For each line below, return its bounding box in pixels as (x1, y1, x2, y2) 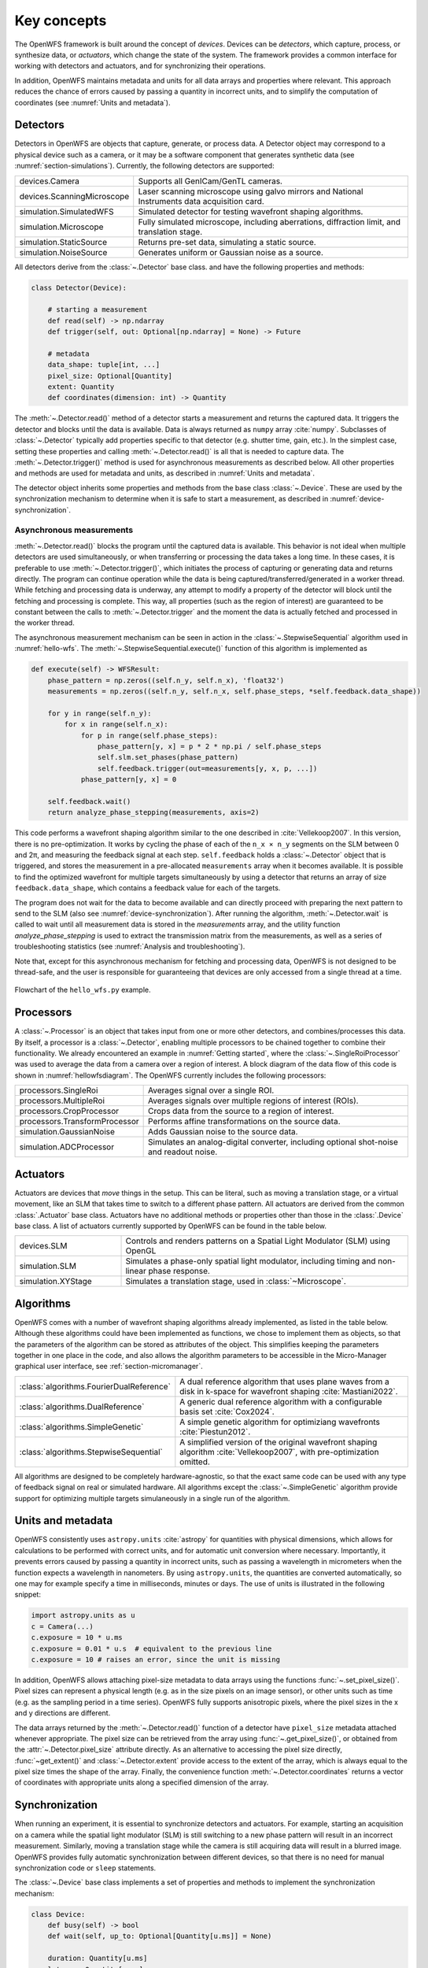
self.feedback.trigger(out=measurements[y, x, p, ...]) (97, 764, 318, 773)
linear (125, 1266, 147, 1277)
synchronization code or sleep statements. (14, 1863, 157, 1873)
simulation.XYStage (19, 1276, 92, 1287)
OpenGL (125, 1245, 157, 1256)
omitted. (179, 1456, 210, 1467)
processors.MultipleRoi (19, 1095, 105, 1106)
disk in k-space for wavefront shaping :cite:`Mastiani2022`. (179, 1385, 398, 1396)
